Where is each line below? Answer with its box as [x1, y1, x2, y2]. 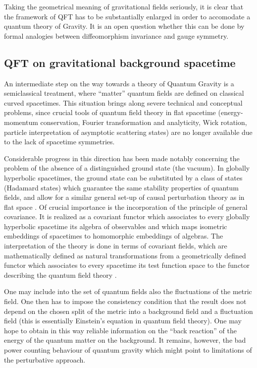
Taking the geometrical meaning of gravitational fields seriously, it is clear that [4, 1, 244, 11]
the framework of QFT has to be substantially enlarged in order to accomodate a [4, 11, 251, 21]
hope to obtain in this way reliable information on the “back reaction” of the [4, 325, 237, 335]
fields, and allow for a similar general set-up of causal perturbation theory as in [4, 192, 245, 202]
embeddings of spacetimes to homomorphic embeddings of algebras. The [4, 231, 223, 241]
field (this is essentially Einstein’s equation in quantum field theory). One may [4, 315, 242, 326]
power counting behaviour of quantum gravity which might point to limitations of [4, 345, 252, 355]
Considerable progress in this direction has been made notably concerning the [4, 153, 240, 163]
